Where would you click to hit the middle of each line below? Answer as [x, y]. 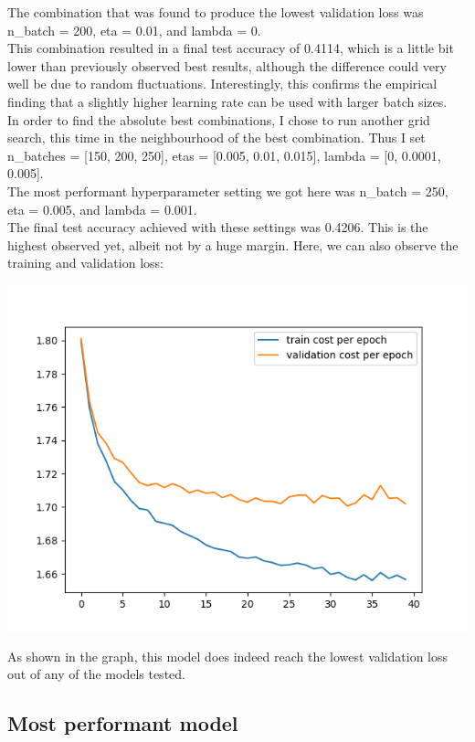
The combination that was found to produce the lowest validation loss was [216, 12]
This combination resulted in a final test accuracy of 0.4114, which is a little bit [231, 48]
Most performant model [123, 723]
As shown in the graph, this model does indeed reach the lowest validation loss [228, 656]
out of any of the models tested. [96, 674]
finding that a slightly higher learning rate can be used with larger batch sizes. [227, 101]
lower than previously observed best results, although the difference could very [227, 65]
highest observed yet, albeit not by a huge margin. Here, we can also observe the [233, 244]
